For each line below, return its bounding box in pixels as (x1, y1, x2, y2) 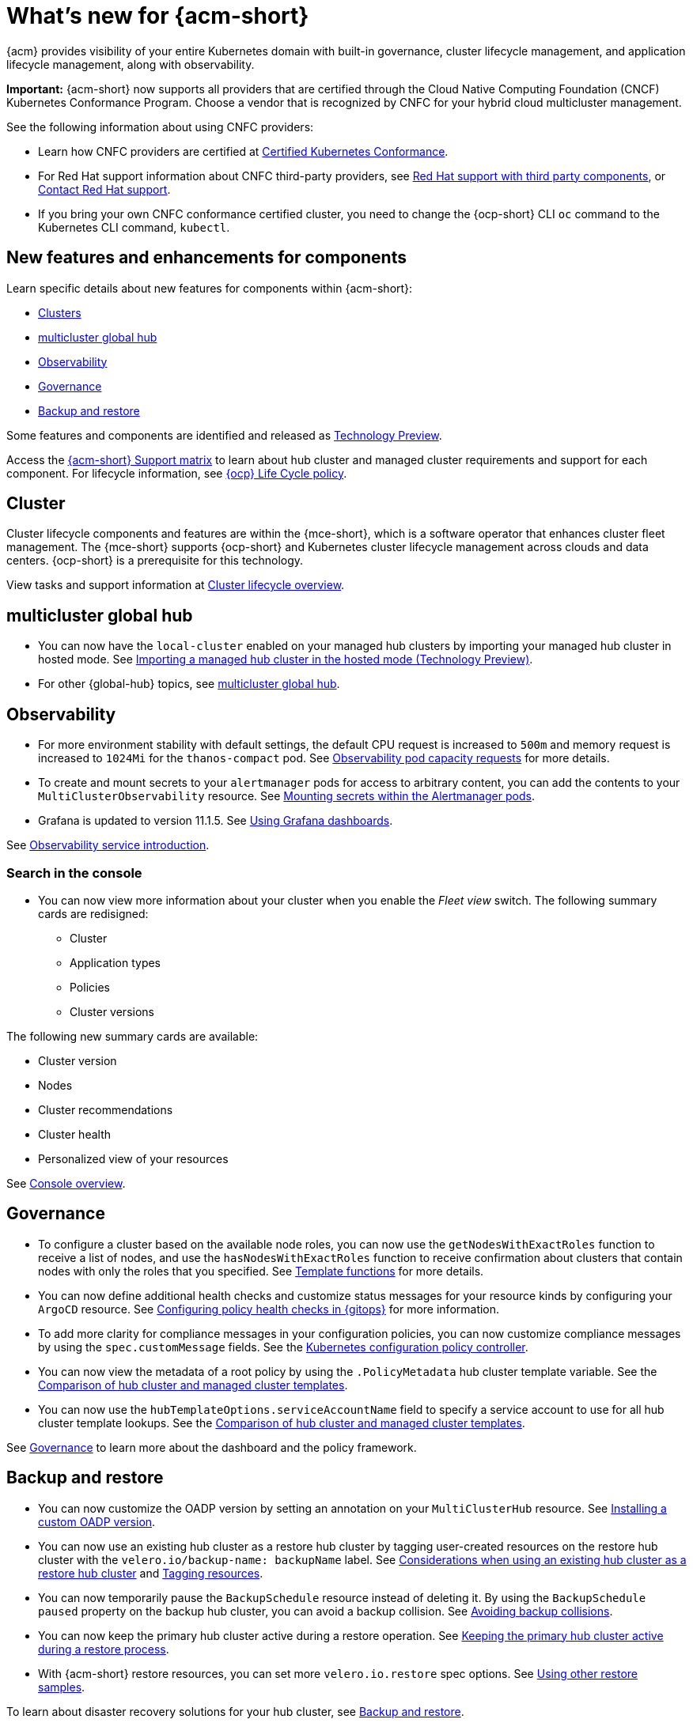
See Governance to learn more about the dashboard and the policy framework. (6, 1440, 417, 1454)
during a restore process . (38, 1642, 169, 1656)
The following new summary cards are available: (6, 1029, 259, 1043)
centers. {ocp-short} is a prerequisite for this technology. (6, 554, 304, 568)
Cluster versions (70, 1004, 154, 1018)
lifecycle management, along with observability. (6, 57, 255, 71)
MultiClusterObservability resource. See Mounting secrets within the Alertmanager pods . (38, 789, 535, 803)
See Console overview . (6, 1176, 126, 1190)
